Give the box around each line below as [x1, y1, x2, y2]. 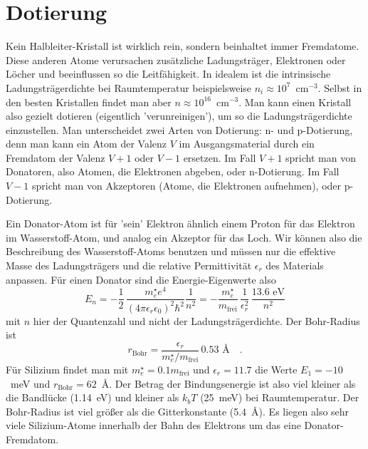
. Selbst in [317, 80, 362, 95]
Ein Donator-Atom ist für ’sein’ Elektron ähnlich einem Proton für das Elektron [6, 216, 355, 231]
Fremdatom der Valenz [6, 150, 105, 165]
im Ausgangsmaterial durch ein [179, 136, 315, 151]
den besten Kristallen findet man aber [6, 94, 172, 109]
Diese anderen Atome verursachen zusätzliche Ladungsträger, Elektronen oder [6, 52, 346, 67]
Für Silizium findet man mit [6, 361, 129, 376]
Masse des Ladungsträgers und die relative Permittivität [6, 258, 252, 273]
